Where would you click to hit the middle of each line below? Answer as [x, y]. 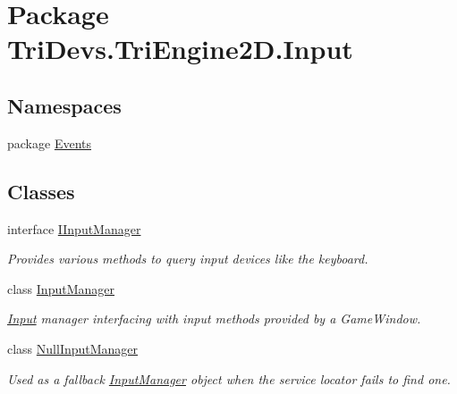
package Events [49, 143]
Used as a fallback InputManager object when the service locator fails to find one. [229, 378]
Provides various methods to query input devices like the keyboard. [188, 259]
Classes [41, 191]
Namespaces [64, 105]
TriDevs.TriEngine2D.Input [180, 49]
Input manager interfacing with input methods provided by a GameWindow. [214, 319]
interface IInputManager [74, 228]
